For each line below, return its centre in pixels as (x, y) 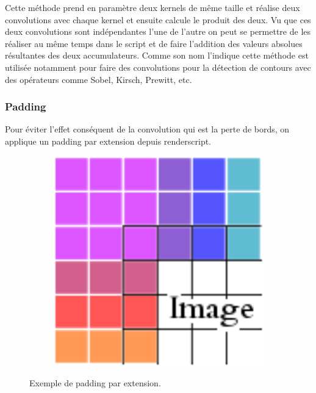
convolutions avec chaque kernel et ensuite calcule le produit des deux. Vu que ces (158, 19)
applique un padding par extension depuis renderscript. (108, 141)
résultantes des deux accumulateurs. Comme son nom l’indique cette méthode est (157, 55)
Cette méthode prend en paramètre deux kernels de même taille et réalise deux (153, 7)
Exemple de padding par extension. (95, 383)
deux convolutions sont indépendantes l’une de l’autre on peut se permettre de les (158, 31)
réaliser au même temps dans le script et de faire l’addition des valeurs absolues (154, 43)
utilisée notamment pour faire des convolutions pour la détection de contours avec (158, 67)
